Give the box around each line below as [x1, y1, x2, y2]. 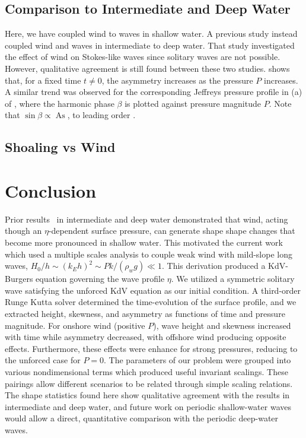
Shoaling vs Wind [5, 138, 116, 156]
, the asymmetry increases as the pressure [101, 74, 253, 86]
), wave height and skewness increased [153, 319, 291, 331]
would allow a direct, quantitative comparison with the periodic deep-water [5, 412, 279, 424]
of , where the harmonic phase [5, 97, 114, 109]
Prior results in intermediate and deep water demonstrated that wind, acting [5, 212, 288, 225]
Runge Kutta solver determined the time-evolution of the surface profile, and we [5, 296, 297, 308]
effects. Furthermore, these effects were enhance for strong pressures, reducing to [5, 342, 298, 354]
